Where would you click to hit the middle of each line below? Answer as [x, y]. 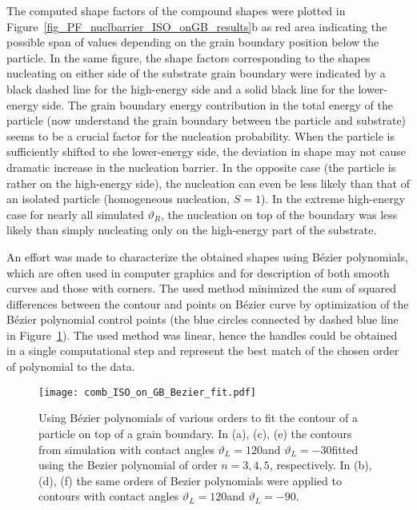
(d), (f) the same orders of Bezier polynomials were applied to [190, 480]
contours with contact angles [109, 496]
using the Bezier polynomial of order [128, 465]
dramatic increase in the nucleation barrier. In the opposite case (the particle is [201, 167]
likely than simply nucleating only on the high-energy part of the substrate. [192, 230]
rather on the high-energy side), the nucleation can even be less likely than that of [208, 183]
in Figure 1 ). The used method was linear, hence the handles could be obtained [202, 335]
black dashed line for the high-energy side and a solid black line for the [180, 88]
